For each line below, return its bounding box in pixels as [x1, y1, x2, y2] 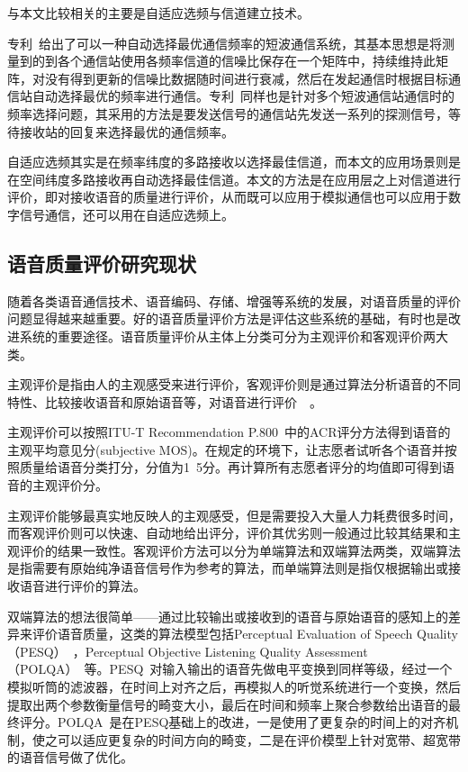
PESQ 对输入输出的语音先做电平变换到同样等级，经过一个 [109, 659, 453, 678]
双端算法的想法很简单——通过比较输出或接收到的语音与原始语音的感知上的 [7, 606, 448, 625]
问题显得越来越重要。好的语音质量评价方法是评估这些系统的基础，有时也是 [7, 309, 448, 328]
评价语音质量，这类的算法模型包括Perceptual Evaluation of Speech [31, 624, 413, 643]
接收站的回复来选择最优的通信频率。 [19, 122, 234, 141]
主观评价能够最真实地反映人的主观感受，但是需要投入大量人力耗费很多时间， [7, 505, 461, 524]
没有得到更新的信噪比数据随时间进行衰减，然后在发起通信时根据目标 [44, 68, 448, 87]
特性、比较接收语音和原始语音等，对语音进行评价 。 [7, 392, 322, 411]
